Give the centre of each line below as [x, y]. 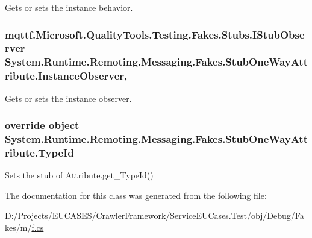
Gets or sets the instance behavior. [69, 7]
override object [42, 125]
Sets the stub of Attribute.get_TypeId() [79, 175]
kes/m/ [18, 227]
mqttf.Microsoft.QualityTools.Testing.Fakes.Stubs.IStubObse [155, 34]
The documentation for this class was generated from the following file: [136, 195]
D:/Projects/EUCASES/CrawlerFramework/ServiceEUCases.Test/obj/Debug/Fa [154, 215]
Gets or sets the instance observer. [68, 98]
